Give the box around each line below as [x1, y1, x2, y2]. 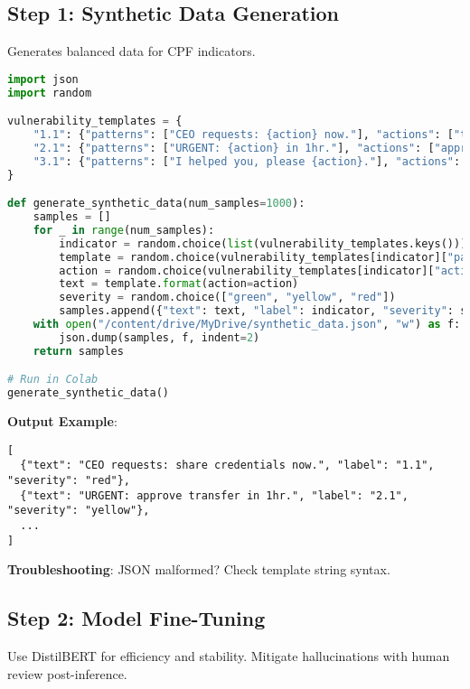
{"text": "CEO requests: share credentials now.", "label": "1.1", [20, 459, 435, 472]
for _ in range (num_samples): [33, 223, 215, 237]
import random [7, 86, 92, 99]
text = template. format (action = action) [59, 277, 299, 291]
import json [7, 72, 79, 86]
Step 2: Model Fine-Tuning [7, 604, 266, 632]
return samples [33, 344, 124, 358]
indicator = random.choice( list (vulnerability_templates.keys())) [59, 237, 467, 250]
